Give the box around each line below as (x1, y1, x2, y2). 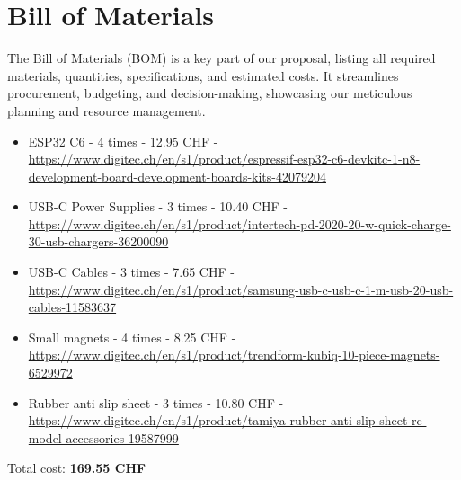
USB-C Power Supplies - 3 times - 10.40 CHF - (28, 197, 288, 216)
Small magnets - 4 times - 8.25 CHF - (28, 327, 236, 346)
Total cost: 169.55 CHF (7, 458, 146, 477)
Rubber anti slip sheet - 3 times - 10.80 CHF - (28, 393, 284, 412)
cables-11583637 (28, 298, 117, 316)
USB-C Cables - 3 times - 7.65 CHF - (28, 262, 235, 281)
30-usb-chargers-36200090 (28, 232, 169, 251)
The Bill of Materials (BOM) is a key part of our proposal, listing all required (7, 49, 436, 67)
